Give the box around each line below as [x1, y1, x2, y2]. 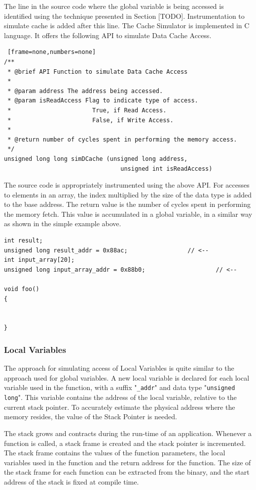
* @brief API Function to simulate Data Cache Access [7, 68, 188, 75]
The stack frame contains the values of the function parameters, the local [4, 447, 225, 458]
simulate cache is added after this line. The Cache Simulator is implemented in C [4, 20, 250, 31]
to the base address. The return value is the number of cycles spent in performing [4, 199, 251, 209]
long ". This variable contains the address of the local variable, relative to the [4, 392, 237, 402]
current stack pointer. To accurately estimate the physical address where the [4, 401, 235, 412]
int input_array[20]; [4, 256, 75, 264]
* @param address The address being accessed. [7, 87, 163, 95]
